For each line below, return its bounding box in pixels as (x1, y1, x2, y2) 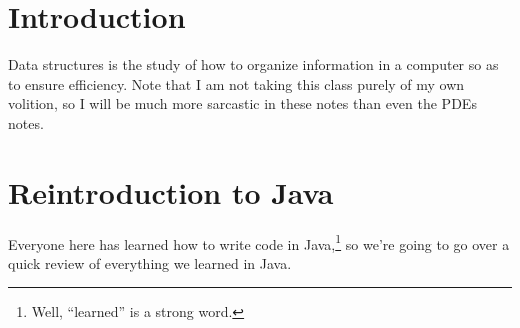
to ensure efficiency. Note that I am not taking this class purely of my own (8, 73, 465, 94)
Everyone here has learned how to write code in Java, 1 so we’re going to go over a (8, 230, 510, 254)
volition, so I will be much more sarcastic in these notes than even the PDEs (8, 93, 477, 114)
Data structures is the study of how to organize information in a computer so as (8, 54, 499, 75)
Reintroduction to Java (8, 171, 334, 212)
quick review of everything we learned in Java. (8, 252, 292, 273)
